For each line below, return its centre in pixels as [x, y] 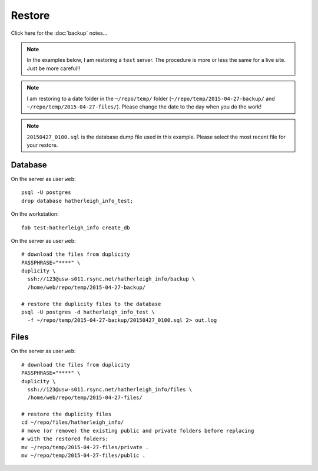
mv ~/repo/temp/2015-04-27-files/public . [84, 456]
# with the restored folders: [65, 439]
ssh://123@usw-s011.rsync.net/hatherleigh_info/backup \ [111, 279]
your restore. [42, 145]
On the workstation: [35, 214]
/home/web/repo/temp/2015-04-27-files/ [85, 398]
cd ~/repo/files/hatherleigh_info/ [73, 422]
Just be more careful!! [54, 68]
